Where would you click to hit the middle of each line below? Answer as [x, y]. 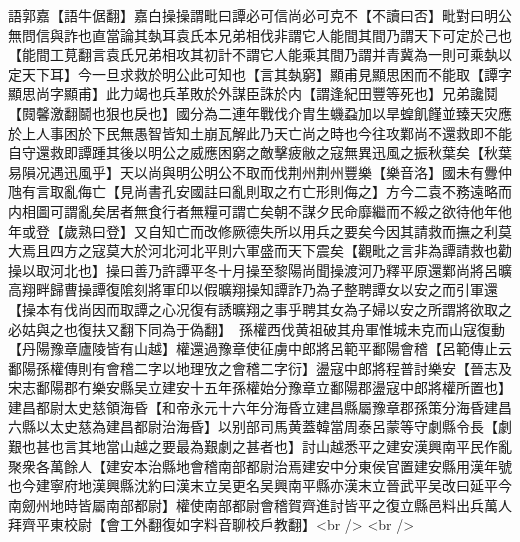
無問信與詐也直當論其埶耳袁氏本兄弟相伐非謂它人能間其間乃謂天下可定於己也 [260, 34]
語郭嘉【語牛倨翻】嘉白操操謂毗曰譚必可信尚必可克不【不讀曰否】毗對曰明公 [260, 15]
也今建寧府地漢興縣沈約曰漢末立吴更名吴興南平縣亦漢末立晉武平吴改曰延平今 [260, 485]
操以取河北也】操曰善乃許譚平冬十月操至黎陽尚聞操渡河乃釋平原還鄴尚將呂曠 [260, 269]
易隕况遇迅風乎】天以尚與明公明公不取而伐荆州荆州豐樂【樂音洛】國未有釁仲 [260, 171]
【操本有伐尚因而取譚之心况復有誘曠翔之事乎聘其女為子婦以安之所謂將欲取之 [260, 308]
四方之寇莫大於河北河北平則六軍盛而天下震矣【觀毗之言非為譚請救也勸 [280, 250]
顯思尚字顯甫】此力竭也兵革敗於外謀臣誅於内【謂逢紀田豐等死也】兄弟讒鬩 [253, 93]
